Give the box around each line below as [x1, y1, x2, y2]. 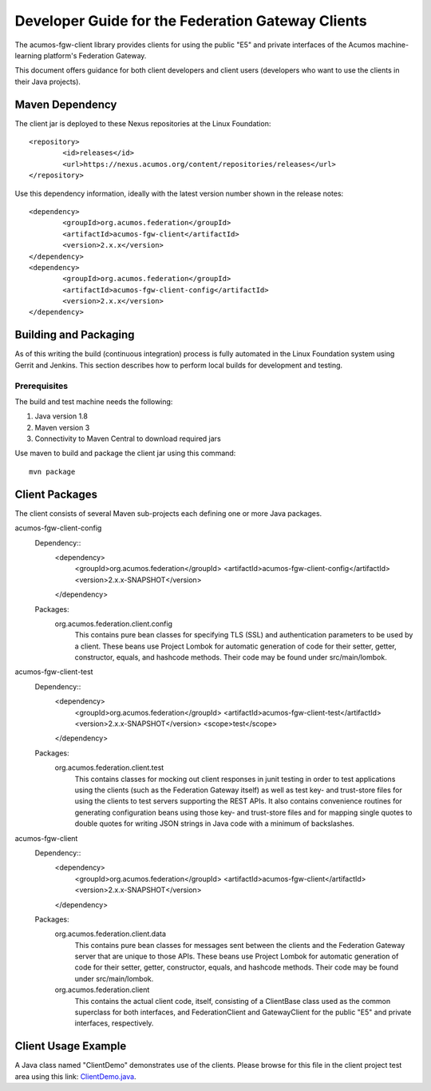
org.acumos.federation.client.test [54, 763, 164, 772]
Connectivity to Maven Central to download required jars [34, 434, 221, 443]
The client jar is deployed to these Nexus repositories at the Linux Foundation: [14, 118, 271, 128]
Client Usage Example [14, 1039, 127, 1053]
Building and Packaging [14, 328, 135, 342]
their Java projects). [14, 77, 81, 86]
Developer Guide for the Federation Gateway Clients [14, 12, 367, 30]
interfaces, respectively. [74, 1018, 154, 1028]
